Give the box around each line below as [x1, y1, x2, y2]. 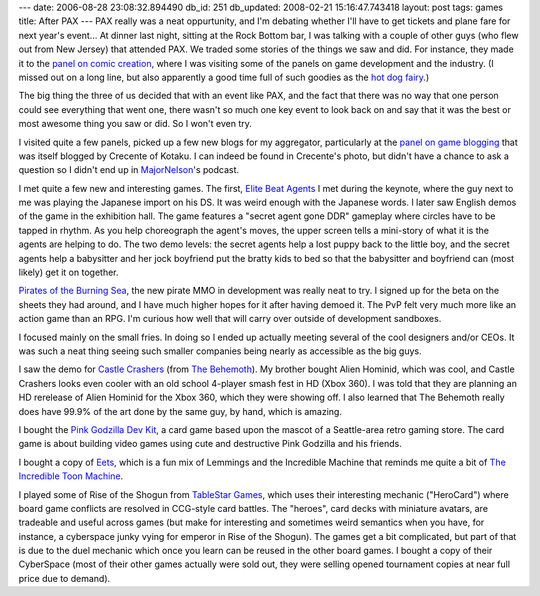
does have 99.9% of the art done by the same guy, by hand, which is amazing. [18, 405, 342, 417]
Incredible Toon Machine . [18, 470, 124, 482]
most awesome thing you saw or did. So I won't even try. [18, 118, 252, 130]
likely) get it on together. [18, 266, 119, 279]
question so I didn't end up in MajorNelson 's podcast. [18, 164, 240, 176]
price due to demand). [18, 572, 111, 584]
